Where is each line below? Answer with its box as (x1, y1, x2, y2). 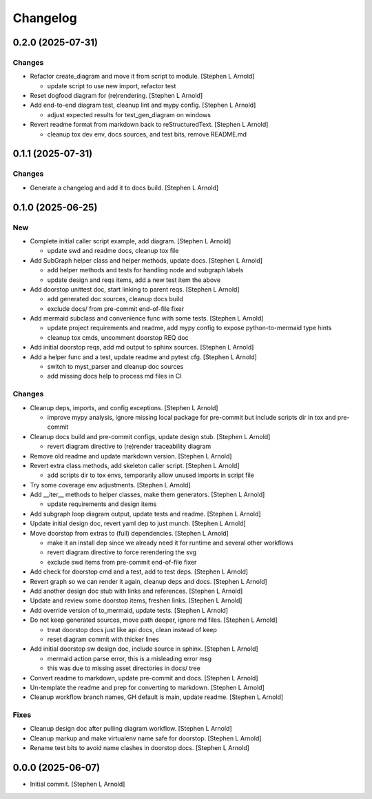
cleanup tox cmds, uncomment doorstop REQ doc (47, 333, 189, 341)
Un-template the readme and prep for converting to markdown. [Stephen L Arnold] (30, 683, 265, 691)
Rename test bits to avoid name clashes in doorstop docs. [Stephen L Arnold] (30, 744, 249, 752)
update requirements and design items (47, 500, 157, 508)
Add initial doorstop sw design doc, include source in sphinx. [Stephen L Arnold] (30, 645, 258, 653)
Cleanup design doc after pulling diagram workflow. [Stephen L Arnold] (30, 725, 232, 733)
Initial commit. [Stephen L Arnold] (30, 780, 125, 789)
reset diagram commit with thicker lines (47, 635, 160, 643)
